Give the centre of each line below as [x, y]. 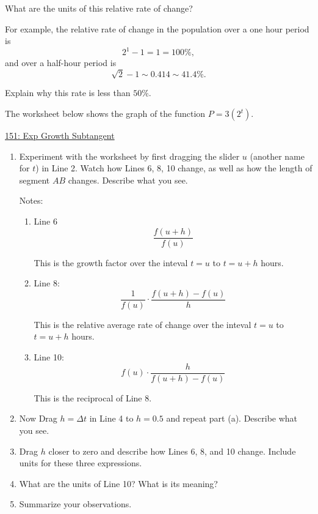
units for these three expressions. [81, 463]
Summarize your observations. [75, 504]
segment [34, 180]
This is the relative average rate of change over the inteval [143, 324]
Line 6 [45, 221]
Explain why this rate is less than [68, 93]
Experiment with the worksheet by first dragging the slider [129, 156]
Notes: [31, 200]
